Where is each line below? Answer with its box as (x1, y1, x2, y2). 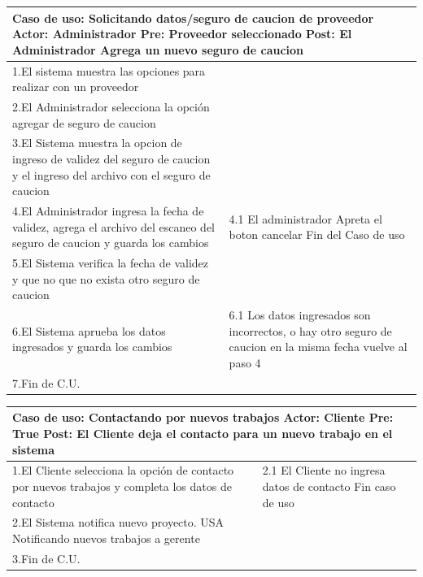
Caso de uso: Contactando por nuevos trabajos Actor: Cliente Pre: (12, 409, 394, 426)
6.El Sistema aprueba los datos (12, 322, 166, 339)
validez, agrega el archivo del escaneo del (12, 218, 216, 235)
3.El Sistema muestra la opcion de (12, 134, 182, 151)
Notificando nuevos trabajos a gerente (12, 529, 200, 546)
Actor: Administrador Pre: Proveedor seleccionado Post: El (12, 25, 352, 42)
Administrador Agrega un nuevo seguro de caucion (12, 41, 304, 58)
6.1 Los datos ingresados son (229, 306, 371, 323)
